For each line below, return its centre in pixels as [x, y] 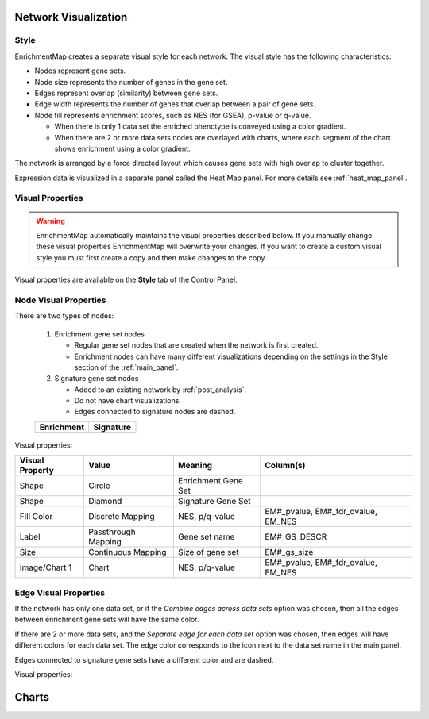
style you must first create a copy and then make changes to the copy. [151, 257]
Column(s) [285, 466]
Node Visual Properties [60, 300]
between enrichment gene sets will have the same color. [107, 620]
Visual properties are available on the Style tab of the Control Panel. [126, 280]
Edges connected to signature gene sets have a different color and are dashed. [144, 659]
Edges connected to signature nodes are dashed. [155, 412]
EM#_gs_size [289, 552]
